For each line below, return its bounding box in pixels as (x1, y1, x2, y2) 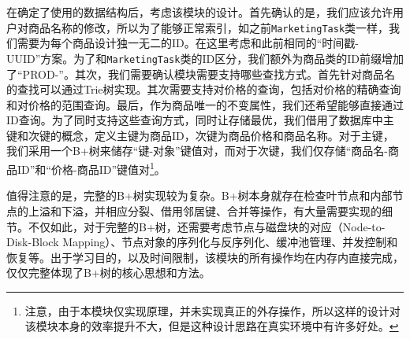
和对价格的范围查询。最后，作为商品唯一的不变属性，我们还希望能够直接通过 (6, 96, 404, 112)
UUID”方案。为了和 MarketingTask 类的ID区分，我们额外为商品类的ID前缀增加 (6, 50, 404, 66)
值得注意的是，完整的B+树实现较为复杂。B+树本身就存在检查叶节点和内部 (6, 187, 393, 204)
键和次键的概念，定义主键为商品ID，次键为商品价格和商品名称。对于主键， (6, 127, 394, 143)
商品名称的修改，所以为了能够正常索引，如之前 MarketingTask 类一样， (28, 19, 389, 35)
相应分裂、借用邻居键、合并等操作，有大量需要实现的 (105, 202, 382, 219)
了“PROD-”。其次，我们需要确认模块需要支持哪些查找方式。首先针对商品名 (6, 65, 395, 82)
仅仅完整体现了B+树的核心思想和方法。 (6, 264, 211, 281)
